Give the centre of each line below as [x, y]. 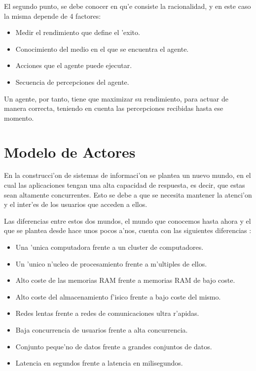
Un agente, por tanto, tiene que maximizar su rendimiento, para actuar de [116, 98]
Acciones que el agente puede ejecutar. [74, 65]
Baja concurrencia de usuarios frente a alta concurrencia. [102, 330]
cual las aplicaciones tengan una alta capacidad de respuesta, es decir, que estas [125, 185]
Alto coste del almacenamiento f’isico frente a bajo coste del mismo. [118, 296]
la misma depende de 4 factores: [53, 16]
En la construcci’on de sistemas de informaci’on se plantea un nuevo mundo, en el [128, 175]
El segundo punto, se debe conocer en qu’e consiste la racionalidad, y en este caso [128, 6]
